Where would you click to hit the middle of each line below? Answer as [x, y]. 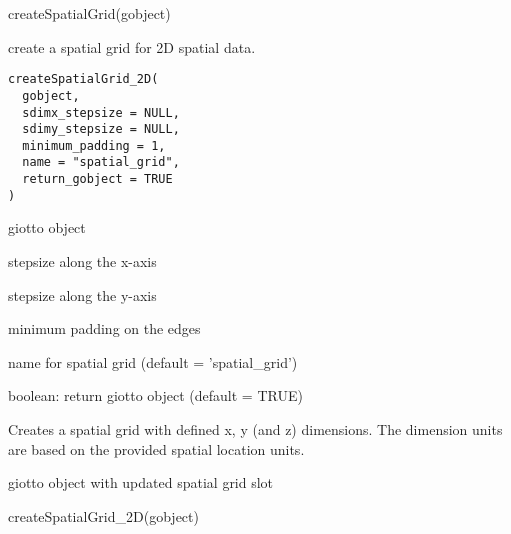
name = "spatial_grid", [101, 162]
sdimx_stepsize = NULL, [101, 112]
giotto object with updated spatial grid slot [141, 482]
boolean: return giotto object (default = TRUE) [155, 395]
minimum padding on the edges [104, 328]
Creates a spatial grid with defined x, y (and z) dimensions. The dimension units [255, 429]
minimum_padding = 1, [94, 145]
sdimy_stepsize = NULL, [101, 129]
